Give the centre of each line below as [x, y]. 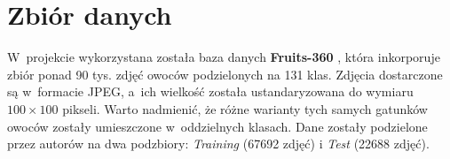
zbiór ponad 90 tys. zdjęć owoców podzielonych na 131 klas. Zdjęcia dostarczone [225, 74]
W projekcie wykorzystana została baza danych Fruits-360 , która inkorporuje [224, 57]
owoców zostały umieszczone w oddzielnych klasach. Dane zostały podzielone [217, 126]
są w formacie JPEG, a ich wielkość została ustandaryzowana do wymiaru [210, 91]
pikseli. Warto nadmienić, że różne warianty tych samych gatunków [245, 108]
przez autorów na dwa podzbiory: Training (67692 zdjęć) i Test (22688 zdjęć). [218, 144]
